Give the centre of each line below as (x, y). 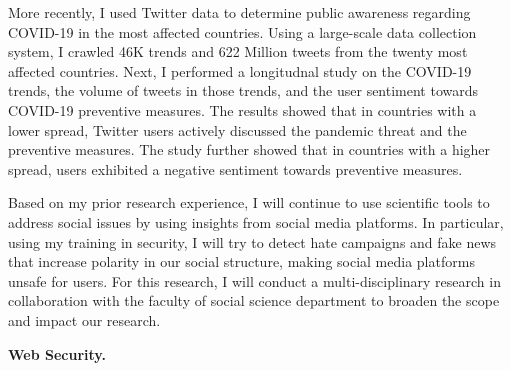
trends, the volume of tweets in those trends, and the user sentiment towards (243, 90)
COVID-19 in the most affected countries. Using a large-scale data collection (242, 31)
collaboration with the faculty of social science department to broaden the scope (254, 300)
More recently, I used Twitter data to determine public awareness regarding (239, 12)
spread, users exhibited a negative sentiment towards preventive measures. (235, 168)
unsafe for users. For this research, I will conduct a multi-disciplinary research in (254, 280)
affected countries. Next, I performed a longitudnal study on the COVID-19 (240, 70)
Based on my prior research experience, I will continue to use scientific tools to (249, 202)
